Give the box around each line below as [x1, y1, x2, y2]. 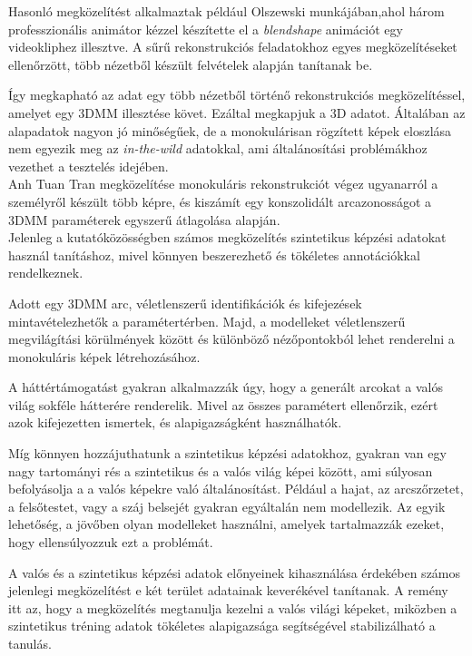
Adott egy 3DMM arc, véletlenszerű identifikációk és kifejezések [8, 293, 362, 312]
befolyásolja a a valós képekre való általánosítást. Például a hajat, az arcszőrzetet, [8, 479, 464, 498]
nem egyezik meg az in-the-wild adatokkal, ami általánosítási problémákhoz [8, 139, 428, 158]
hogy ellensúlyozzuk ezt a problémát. [8, 533, 213, 552]
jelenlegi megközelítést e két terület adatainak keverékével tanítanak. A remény [8, 581, 448, 600]
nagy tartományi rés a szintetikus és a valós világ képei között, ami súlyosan [8, 461, 433, 480]
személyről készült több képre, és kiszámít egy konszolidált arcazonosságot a [8, 191, 432, 211]
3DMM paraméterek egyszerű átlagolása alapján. [8, 210, 280, 229]
